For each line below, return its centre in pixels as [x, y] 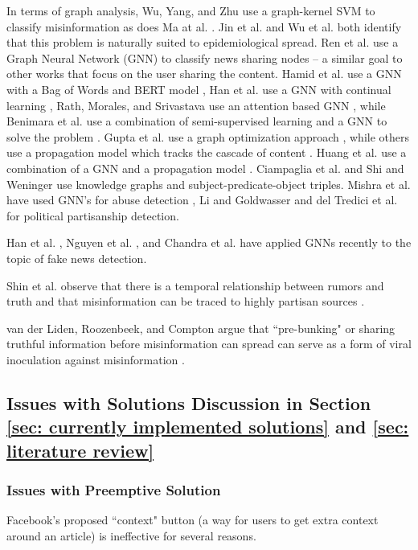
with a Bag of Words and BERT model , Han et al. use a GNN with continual [199, 89]
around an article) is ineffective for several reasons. [131, 535]
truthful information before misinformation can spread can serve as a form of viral [209, 344]
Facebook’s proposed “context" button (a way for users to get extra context [193, 520]
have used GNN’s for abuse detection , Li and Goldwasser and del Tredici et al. [202, 200]
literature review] [80, 450]
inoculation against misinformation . [96, 359]
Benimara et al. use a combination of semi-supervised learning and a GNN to [197, 121]
